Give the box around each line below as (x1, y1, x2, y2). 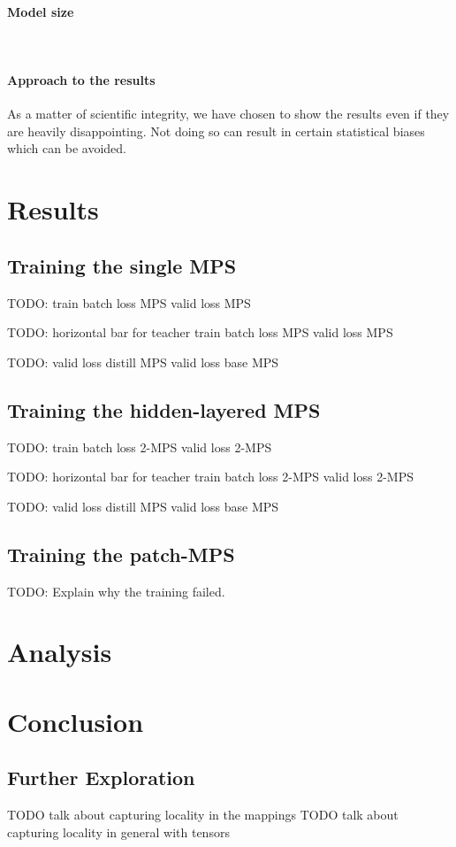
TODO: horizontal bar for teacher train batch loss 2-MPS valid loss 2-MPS (7, 467, 414, 486)
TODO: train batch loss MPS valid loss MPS (7, 293, 251, 312)
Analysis (7, 634, 112, 670)
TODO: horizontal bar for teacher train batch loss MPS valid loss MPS (7, 323, 393, 342)
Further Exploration (7, 764, 195, 791)
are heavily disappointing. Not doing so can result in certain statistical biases (7, 121, 425, 140)
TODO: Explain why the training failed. (7, 581, 225, 600)
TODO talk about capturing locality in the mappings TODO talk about (7, 805, 399, 824)
